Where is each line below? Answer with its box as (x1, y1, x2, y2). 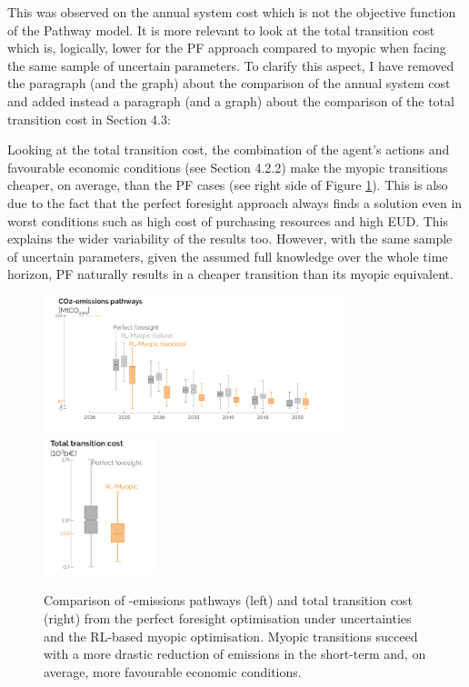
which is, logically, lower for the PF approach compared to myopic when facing (7, 38, 446, 57)
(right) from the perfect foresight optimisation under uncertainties (44, 609, 412, 628)
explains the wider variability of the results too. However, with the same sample (7, 229, 453, 248)
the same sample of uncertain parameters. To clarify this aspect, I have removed (7, 55, 454, 75)
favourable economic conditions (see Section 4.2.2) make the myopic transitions (7, 157, 448, 176)
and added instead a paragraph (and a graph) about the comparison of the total (7, 91, 454, 110)
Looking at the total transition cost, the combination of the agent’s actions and (7, 140, 450, 159)
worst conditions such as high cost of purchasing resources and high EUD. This (7, 211, 449, 230)
